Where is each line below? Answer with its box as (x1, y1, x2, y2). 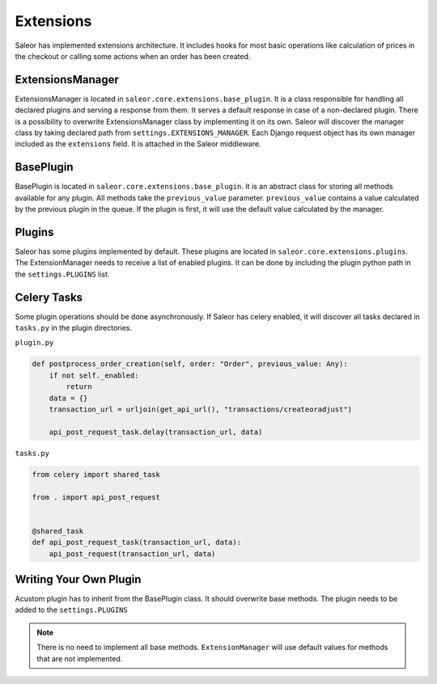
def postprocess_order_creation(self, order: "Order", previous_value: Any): (32, 360, 348, 369)
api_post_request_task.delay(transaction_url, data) (49, 427, 263, 437)
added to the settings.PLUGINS (15, 605, 129, 614)
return (66, 382, 92, 391)
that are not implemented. (36, 653, 123, 663)
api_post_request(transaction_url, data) (49, 549, 216, 558)
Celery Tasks (15, 290, 83, 304)
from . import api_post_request (32, 492, 161, 501)
